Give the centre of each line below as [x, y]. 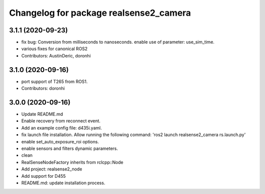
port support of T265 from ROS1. [54, 82]
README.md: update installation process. [63, 183]
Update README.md [42, 114]
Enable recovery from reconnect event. [61, 121]
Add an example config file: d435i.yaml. [62, 128]
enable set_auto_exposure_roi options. [60, 141]
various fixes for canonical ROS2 [54, 49]
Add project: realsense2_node [52, 169]
